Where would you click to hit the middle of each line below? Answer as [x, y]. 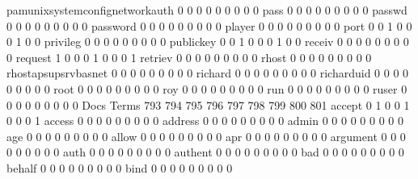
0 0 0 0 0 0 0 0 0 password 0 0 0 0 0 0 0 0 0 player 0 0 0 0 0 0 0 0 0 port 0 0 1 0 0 [209, 25]
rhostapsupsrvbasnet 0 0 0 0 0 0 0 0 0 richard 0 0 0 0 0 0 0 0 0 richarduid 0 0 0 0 [208, 73]
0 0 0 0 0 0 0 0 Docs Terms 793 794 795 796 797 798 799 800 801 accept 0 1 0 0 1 [208, 104]
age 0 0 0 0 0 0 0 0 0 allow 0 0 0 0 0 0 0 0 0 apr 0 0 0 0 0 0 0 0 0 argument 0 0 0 [206, 136]
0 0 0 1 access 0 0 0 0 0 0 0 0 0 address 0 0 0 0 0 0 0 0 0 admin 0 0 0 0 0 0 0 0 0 [205, 121]
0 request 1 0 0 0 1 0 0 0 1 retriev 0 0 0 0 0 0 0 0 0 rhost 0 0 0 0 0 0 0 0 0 [189, 57]
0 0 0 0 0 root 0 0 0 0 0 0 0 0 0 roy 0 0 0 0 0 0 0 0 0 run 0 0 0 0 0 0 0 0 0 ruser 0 [207, 88]
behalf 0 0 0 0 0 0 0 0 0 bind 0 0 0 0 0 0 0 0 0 [120, 167]
